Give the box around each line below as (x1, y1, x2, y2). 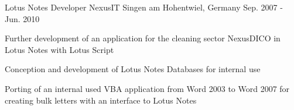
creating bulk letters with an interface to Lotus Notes (5, 94, 197, 106)
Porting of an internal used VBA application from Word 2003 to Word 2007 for (5, 82, 290, 94)
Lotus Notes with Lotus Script (5, 43, 114, 55)
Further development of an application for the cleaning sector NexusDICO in (5, 32, 281, 44)
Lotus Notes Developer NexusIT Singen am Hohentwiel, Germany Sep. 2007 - (5, 1, 283, 13)
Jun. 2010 (5, 12, 40, 24)
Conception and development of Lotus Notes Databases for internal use (5, 63, 261, 75)
